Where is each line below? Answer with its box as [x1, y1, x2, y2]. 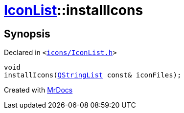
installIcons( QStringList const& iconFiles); [4, 71, 182, 79]
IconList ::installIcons [4, 2, 143, 19]
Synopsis [4, 27, 50, 40]
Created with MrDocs [4, 86, 73, 94]
